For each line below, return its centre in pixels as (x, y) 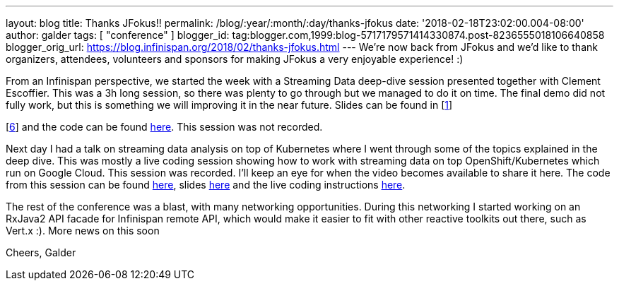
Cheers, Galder (41, 252)
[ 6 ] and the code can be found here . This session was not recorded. (164, 127)
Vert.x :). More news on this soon (83, 231)
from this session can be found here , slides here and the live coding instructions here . (206, 185)
